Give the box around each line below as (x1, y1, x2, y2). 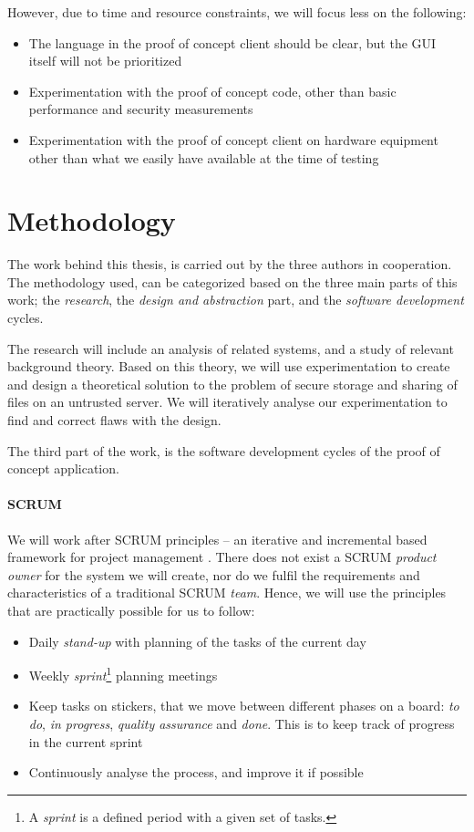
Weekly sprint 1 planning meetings (28, 663, 218, 684)
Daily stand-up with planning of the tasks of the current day (28, 631, 366, 650)
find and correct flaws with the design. (7, 411, 222, 430)
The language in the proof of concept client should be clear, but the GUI (28, 33, 437, 52)
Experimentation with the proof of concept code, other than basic (28, 81, 397, 100)
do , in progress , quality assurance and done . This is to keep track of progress (28, 714, 455, 733)
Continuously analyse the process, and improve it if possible (28, 763, 364, 782)
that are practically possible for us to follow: (7, 600, 255, 619)
